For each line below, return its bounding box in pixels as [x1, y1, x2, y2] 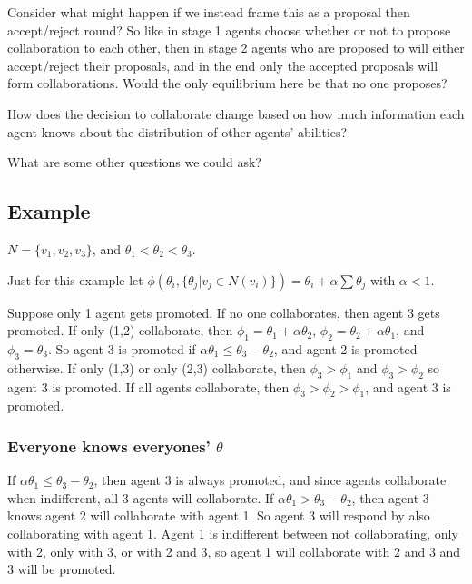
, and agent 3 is [365, 377, 451, 396]
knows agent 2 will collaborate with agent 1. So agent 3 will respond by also [7, 506, 430, 525]
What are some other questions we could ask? [7, 153, 261, 172]
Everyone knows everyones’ [7, 434, 211, 457]
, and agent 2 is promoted [273, 339, 418, 358]
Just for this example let [7, 270, 143, 289]
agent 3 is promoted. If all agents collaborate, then [7, 377, 290, 396]
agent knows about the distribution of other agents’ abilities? [7, 122, 348, 141]
